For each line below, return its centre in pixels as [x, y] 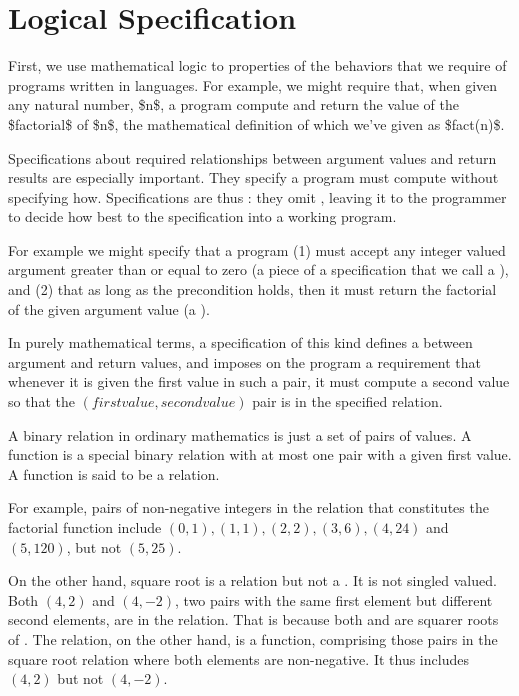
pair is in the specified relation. [347, 401]
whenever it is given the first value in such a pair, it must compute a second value [259, 381]
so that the [41, 401]
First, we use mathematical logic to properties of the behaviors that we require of [257, 65]
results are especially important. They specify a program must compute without [253, 177]
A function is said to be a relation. [114, 473]
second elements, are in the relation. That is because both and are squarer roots [253, 619]
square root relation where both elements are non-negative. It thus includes [238, 658]
